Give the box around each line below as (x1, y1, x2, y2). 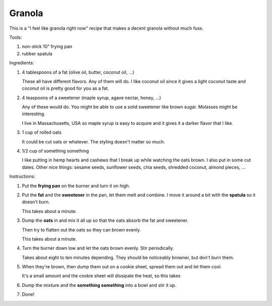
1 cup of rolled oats (22, 129, 62, 135)
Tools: (9, 34, 22, 40)
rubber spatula (22, 50, 53, 56)
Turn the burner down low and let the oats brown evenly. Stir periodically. (22, 245, 174, 251)
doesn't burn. (22, 199, 50, 205)
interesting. (22, 111, 45, 117)
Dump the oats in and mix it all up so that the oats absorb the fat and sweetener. (22, 217, 189, 223)
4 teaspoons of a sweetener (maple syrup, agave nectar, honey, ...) (22, 95, 161, 101)
